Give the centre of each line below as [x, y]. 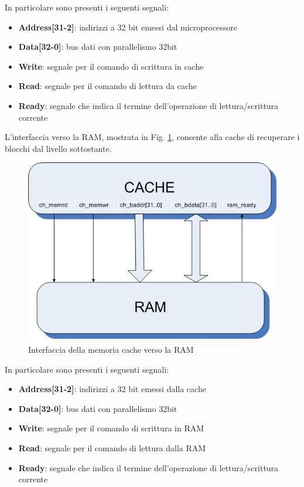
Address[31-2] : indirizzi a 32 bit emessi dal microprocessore [128, 27]
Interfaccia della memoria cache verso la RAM [111, 349]
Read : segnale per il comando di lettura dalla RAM [112, 447]
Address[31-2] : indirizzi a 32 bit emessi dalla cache [112, 389]
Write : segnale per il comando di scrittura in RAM [111, 428]
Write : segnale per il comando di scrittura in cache [111, 66]
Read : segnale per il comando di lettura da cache [107, 86]
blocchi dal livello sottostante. [58, 148]
